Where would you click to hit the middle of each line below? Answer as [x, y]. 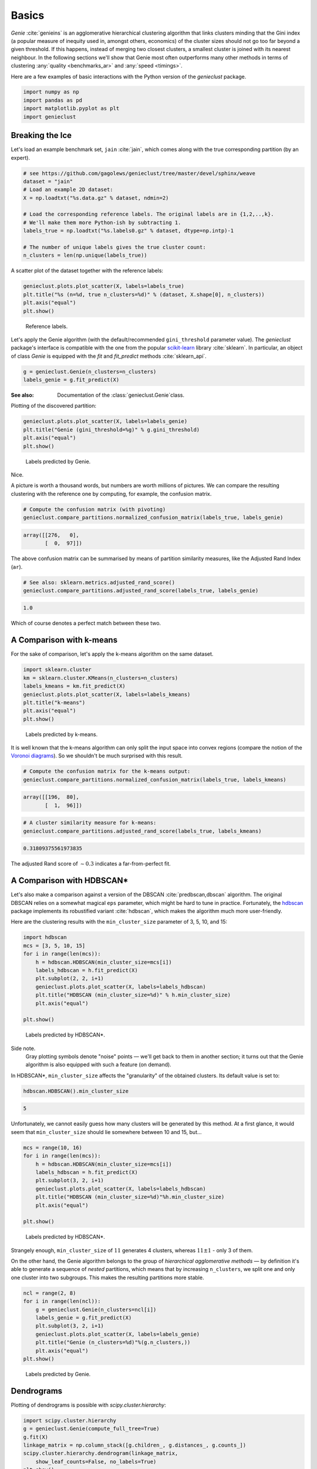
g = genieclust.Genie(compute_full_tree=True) [91, 1429]
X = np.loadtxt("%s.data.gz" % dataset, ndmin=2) [96, 198]
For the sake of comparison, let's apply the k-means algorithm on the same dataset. [112, 654]
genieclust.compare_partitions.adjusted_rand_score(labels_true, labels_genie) [141, 590]
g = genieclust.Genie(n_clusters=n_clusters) [90, 371]
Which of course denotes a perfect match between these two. [86, 623]
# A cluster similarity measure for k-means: [90, 823]
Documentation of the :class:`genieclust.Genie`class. [121, 395]
